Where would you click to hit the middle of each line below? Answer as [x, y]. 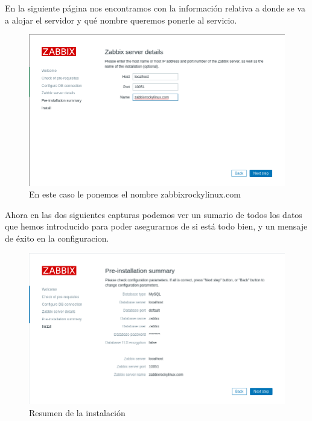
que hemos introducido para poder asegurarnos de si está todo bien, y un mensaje [156, 226]
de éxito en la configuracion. [57, 238]
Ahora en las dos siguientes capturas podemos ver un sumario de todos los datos [154, 214]
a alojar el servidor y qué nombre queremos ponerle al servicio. [121, 20]
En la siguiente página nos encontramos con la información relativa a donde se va [155, 8]
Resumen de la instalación [77, 413]
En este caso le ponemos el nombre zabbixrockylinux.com [135, 194]
